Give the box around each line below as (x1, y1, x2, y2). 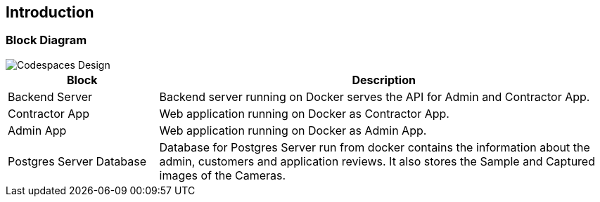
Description (352, 72, 416, 87)
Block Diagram (6, 33, 87, 48)
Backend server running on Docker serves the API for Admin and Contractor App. (159, 89, 590, 104)
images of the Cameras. (159, 168, 286, 182)
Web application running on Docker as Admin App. (159, 123, 427, 137)
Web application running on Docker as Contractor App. (159, 106, 449, 121)
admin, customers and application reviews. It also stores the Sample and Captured (159, 154, 595, 168)
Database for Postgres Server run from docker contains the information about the (159, 140, 590, 154)
